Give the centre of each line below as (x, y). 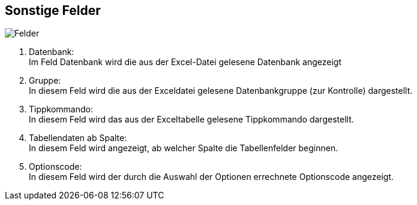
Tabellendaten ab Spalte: (78, 138)
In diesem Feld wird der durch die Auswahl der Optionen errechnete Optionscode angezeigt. (211, 177)
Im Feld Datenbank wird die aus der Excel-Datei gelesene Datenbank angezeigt (185, 62)
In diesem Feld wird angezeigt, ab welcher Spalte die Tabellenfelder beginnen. (184, 148)
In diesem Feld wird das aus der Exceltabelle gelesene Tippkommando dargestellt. (191, 120)
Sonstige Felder (53, 10)
